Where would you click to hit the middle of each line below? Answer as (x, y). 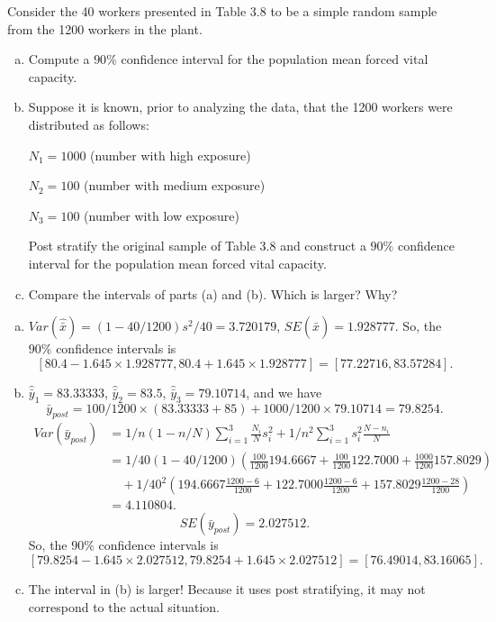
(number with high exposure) (171, 155)
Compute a (59, 59)
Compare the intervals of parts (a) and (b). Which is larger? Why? (213, 293)
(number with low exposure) (162, 215)
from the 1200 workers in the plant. (105, 28)
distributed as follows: (89, 124)
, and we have (284, 392)
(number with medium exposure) (175, 185)
